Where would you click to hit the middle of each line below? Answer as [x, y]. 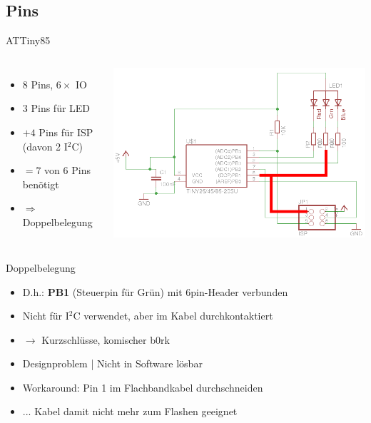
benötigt [41, 184]
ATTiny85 [28, 40]
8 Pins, [38, 84]
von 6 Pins [67, 170]
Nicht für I [46, 316]
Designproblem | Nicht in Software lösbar [112, 363]
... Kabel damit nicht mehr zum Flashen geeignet [130, 411]
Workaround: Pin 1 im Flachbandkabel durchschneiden [143, 387]
